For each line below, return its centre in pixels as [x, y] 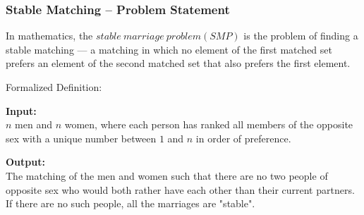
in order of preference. [243, 138]
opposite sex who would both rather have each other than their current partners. [180, 189]
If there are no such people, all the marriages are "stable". [131, 203]
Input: [21, 110]
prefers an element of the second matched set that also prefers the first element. [178, 63]
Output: [25, 162]
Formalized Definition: [54, 87]
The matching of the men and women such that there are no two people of [167, 175]
